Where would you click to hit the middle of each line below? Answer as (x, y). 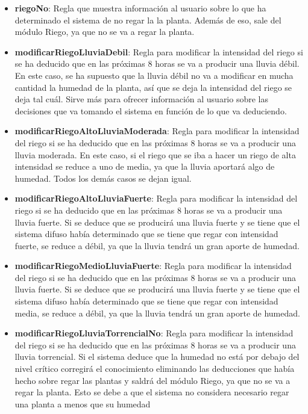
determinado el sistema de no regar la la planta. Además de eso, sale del (148, 20)
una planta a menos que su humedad (83, 403)
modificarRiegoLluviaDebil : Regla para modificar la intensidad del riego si (159, 51)
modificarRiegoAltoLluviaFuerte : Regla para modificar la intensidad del (156, 198)
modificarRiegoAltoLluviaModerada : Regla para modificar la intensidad (157, 131)
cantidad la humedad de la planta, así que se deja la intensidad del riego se (153, 87)
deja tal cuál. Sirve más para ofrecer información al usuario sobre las (141, 99)
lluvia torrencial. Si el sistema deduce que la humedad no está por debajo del (157, 357)
